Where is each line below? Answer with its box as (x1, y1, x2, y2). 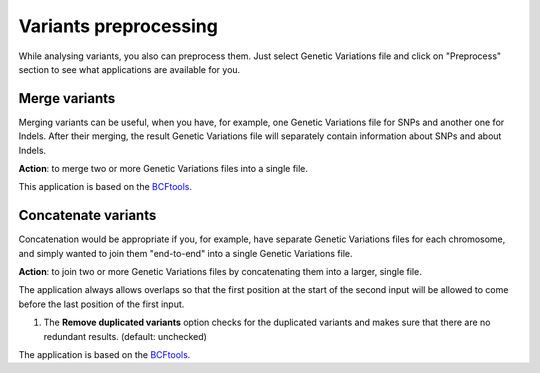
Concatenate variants (18, 207, 157, 224)
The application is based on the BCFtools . (18, 349, 191, 361)
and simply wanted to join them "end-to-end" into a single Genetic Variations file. (18, 247, 354, 259)
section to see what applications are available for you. (18, 63, 241, 75)
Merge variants (18, 90, 116, 107)
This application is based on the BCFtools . (18, 181, 193, 193)
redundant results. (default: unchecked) (43, 330, 207, 342)
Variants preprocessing (18, 15, 219, 37)
